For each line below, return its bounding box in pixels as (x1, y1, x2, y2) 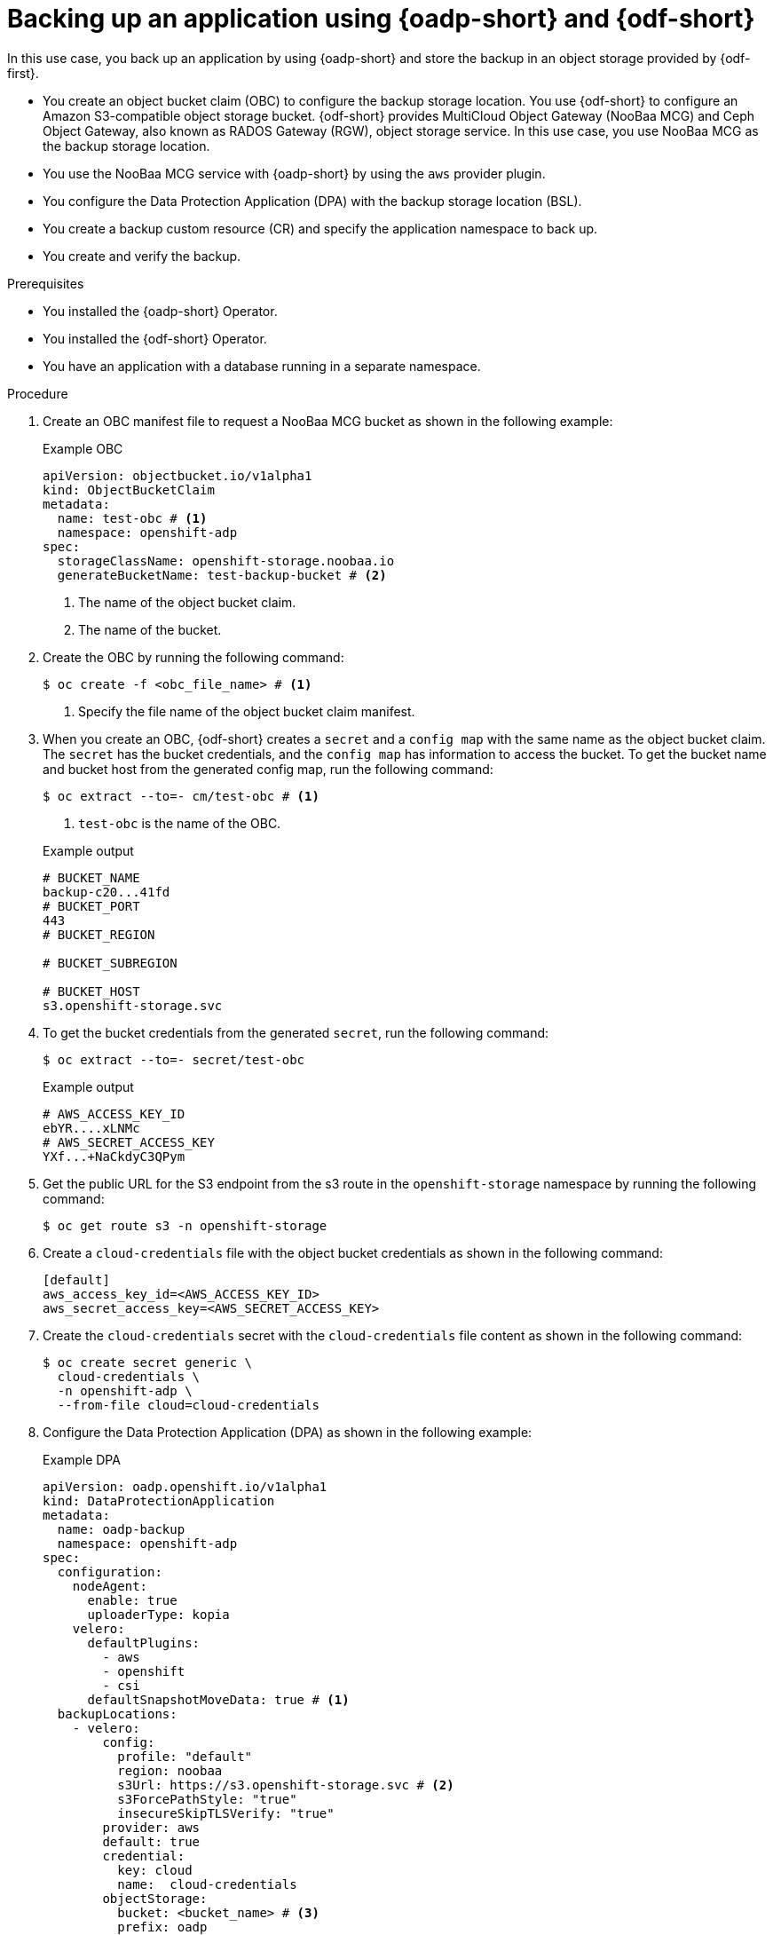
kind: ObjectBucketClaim (43, 482, 215, 497)
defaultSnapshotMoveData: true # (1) (87, 1692, 350, 1707)
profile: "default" (117, 1749, 253, 1764)
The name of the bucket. (78, 621, 222, 637)
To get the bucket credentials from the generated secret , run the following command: (43, 1024, 549, 1040)
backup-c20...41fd (43, 884, 170, 899)
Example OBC (43, 440, 123, 456)
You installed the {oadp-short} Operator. (43, 303, 278, 319)
